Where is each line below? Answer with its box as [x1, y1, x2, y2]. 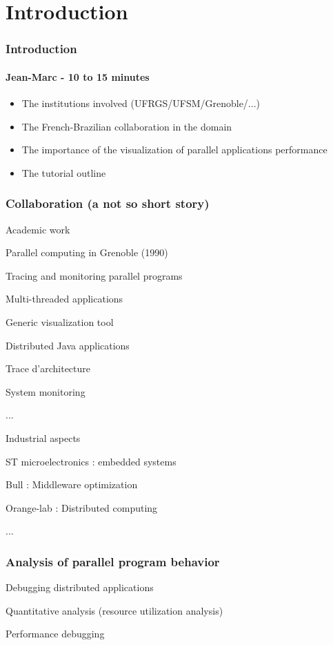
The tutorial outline [21, 165, 106, 180]
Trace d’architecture [6, 361, 91, 376]
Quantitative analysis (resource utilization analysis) [6, 603, 223, 617]
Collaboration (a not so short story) [6, 195, 210, 212]
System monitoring [6, 384, 85, 398]
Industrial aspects [6, 430, 81, 445]
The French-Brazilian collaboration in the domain [21, 119, 232, 133]
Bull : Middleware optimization [6, 477, 138, 492]
